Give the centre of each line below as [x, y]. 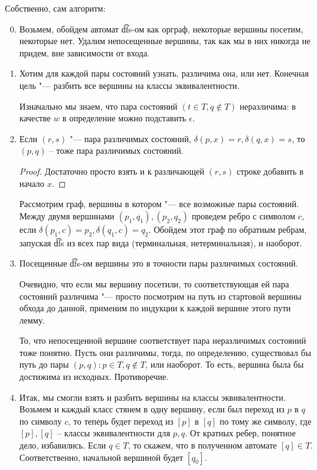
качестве [35, 118]
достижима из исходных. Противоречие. [94, 377]
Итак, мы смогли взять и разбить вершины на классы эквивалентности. [152, 397]
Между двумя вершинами [67, 215]
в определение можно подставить [125, 118]
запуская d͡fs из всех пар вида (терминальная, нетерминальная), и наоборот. [161, 242]
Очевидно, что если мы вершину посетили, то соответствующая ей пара [154, 283]
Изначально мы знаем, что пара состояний [98, 106]
